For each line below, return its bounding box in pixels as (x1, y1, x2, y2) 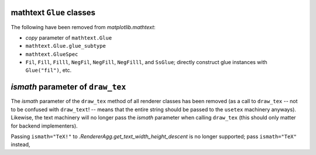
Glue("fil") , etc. (25, 67, 72, 74)
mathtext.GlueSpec (25, 51, 78, 58)
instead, (11, 141, 30, 148)
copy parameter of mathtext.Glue (25, 34, 112, 41)
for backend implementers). (11, 122, 78, 129)
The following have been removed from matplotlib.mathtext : (11, 23, 156, 30)
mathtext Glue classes (11, 8, 96, 17)
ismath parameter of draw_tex (11, 82, 126, 92)
